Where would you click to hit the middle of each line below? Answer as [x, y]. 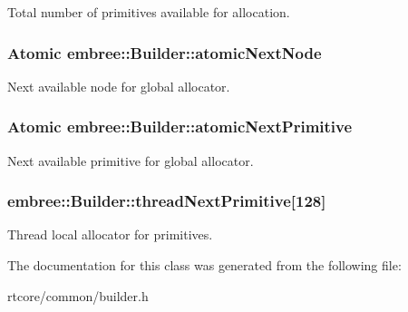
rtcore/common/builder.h [78, 295]
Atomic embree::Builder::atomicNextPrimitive [180, 127]
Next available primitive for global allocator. [131, 160]
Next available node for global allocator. [119, 86]
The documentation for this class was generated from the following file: [204, 265]
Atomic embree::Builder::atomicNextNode [165, 52]
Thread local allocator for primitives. [110, 234]
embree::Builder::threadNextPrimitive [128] [167, 201]
